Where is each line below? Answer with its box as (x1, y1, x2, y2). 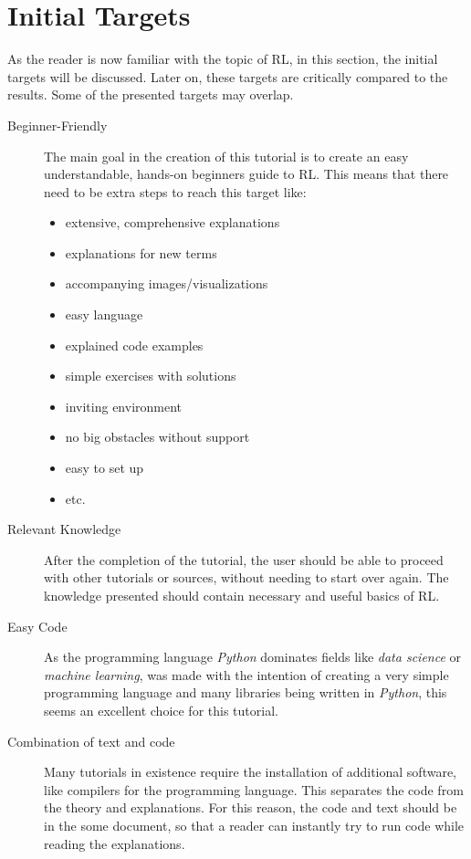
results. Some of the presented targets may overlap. (7, 85, 294, 104)
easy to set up (65, 458, 144, 477)
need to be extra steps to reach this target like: (44, 182, 307, 201)
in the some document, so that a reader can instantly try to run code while (44, 815, 465, 834)
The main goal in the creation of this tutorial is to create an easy (44, 146, 409, 165)
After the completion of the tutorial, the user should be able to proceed (44, 550, 444, 569)
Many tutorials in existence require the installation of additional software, (44, 762, 457, 781)
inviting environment (65, 396, 183, 415)
